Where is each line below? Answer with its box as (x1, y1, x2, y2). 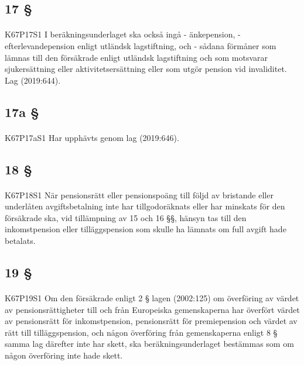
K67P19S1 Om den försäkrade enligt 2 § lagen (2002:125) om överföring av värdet (5, 292, 299, 304)
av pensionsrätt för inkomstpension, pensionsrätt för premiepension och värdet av (5, 315, 298, 327)
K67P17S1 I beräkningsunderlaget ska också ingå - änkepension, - (5, 28, 241, 40)
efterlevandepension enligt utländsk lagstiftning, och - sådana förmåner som (5, 39, 276, 51)
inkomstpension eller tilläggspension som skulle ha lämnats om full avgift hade (5, 223, 286, 235)
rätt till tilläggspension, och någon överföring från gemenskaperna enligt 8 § (5, 326, 278, 338)
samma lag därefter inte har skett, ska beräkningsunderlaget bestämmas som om (5, 338, 294, 350)
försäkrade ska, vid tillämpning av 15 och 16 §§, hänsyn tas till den (5, 211, 247, 223)
